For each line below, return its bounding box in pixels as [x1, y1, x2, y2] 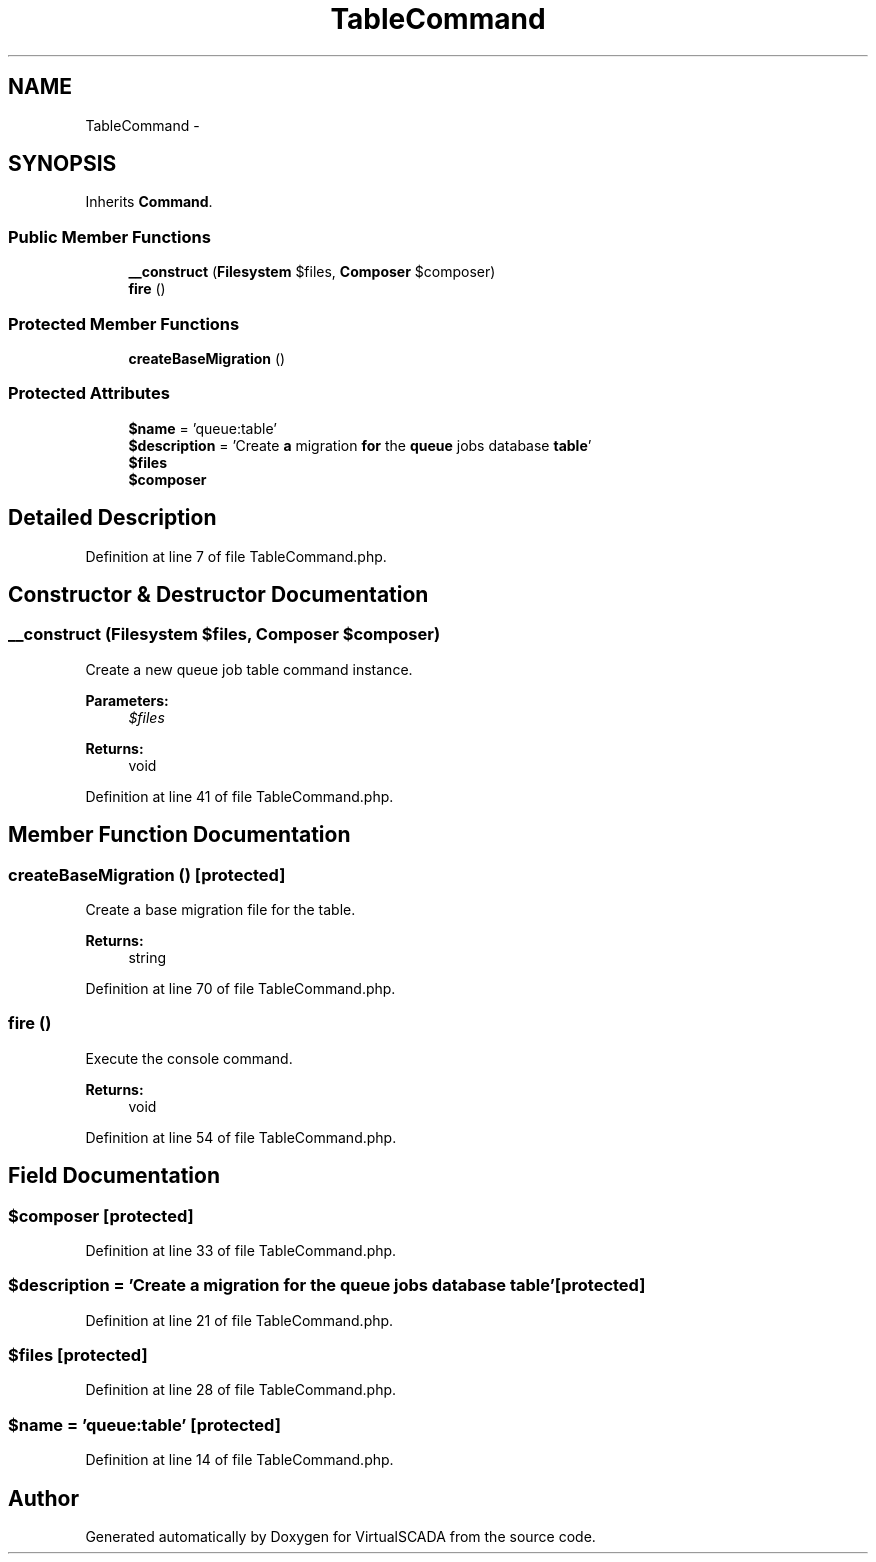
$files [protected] [8, 1345, 148, 1366]
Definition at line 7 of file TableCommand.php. [85, 547, 387, 565]
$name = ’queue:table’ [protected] [8, 1414, 281, 1435]
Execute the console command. [85, 1049, 293, 1067]
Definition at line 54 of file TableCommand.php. [85, 1128, 397, 1146]
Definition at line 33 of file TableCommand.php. [85, 1241, 397, 1259]
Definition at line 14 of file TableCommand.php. [85, 1451, 394, 1469]
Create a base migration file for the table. [85, 900, 356, 918]
